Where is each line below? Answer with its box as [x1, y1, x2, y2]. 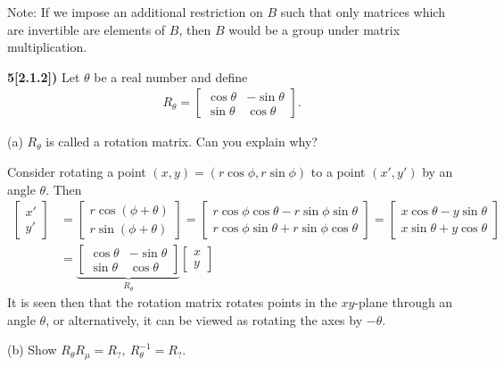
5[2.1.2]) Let [7, 67, 80, 86]
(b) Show [7, 340, 57, 359]
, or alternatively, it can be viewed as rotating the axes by [45, 310, 363, 329]
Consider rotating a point [7, 163, 146, 180]
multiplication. [7, 38, 87, 56]
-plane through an [354, 293, 453, 312]
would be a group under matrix [228, 20, 401, 38]
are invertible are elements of [7, 20, 166, 38]
